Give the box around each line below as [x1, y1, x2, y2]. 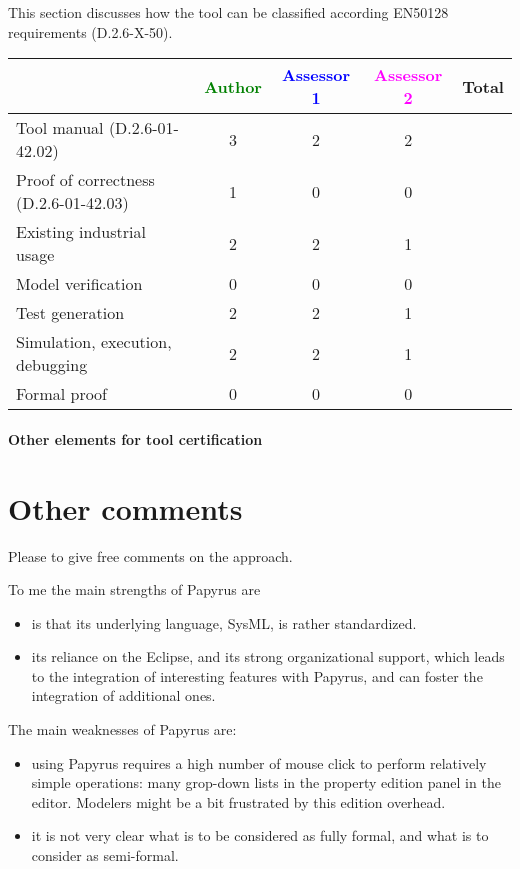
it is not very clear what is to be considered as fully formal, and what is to [31, 825, 489, 846]
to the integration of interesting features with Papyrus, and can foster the [31, 665, 483, 686]
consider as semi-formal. [31, 845, 179, 866]
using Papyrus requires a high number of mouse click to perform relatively [31, 752, 487, 773]
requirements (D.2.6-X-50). [8, 21, 173, 42]
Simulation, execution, [16, 330, 172, 354]
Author [204, 74, 262, 98]
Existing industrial [16, 220, 146, 244]
